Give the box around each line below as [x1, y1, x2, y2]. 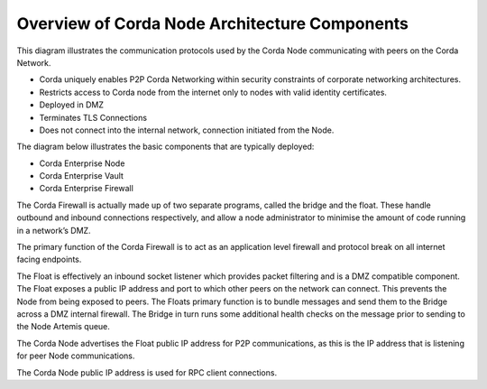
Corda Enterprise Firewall [39, 183, 134, 194]
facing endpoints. [16, 254, 82, 265]
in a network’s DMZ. [16, 225, 91, 236]
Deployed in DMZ [39, 99, 104, 110]
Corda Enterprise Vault [39, 171, 124, 181]
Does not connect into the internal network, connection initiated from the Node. [39, 125, 335, 135]
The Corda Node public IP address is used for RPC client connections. [16, 366, 278, 378]
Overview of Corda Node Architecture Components [16, 14, 409, 33]
